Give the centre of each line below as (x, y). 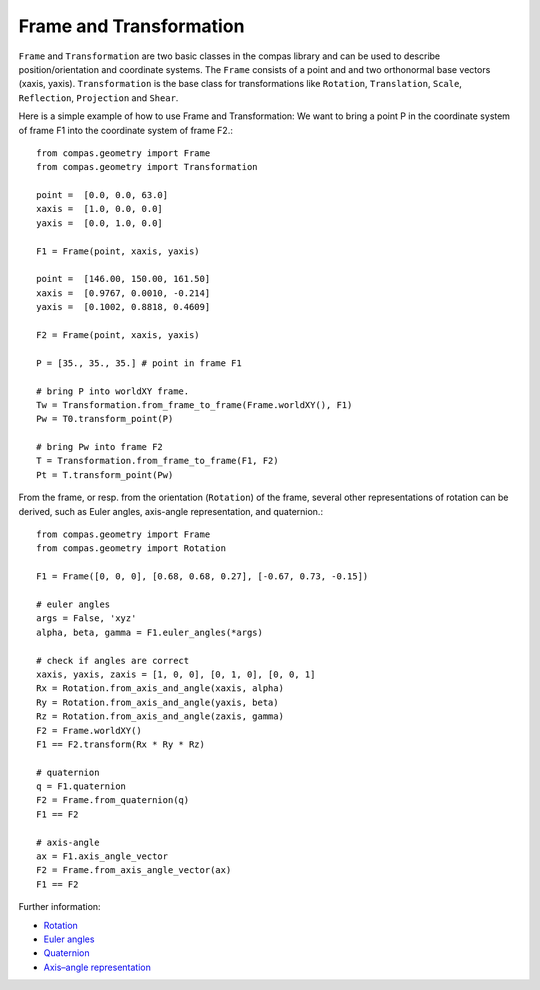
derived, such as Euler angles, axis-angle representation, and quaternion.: (171, 511)
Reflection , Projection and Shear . (98, 97)
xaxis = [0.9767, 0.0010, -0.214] (123, 293)
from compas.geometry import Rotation (131, 548)
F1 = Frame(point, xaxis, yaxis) (118, 251)
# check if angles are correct (113, 660)
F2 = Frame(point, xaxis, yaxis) (118, 334)
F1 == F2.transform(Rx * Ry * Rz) (120, 744)
